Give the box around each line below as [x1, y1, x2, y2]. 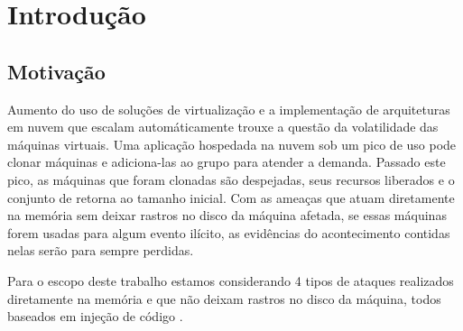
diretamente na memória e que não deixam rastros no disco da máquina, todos [7, 289, 441, 308]
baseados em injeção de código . [7, 307, 183, 326]
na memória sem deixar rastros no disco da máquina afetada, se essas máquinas [7, 206, 447, 225]
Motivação [7, 57, 106, 85]
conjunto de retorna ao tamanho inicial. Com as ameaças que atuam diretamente [7, 188, 455, 207]
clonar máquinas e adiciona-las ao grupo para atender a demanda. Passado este [7, 152, 446, 171]
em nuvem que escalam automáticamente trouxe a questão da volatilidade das [7, 117, 439, 136]
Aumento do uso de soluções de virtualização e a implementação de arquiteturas [7, 99, 450, 118]
